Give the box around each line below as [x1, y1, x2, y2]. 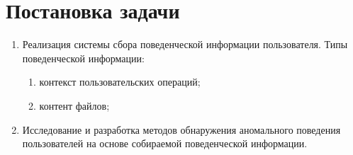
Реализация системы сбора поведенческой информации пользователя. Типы [22, 37, 348, 52]
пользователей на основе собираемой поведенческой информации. [22, 136, 308, 151]
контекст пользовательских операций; [39, 74, 201, 89]
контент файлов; [39, 98, 110, 113]
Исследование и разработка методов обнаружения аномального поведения [22, 122, 341, 137]
